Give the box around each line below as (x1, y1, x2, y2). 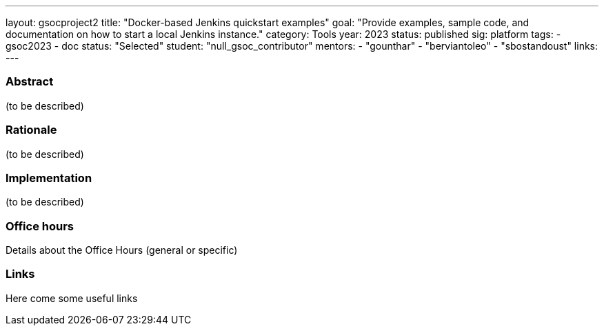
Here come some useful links (6, 292, 138, 304)
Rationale (6, 123, 57, 137)
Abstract (6, 74, 54, 89)
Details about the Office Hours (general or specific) (6, 244, 238, 256)
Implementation (6, 170, 92, 185)
